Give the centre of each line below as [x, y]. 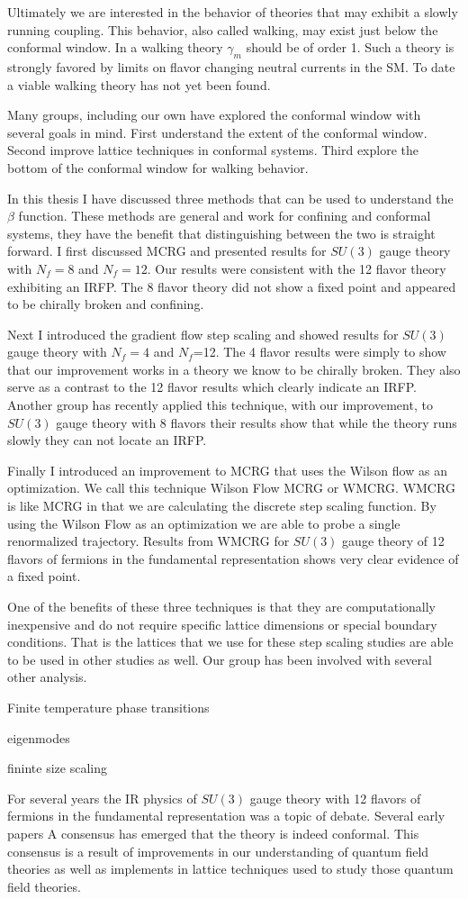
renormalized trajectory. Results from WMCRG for [148, 541]
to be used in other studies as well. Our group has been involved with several [220, 659]
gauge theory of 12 [393, 541]
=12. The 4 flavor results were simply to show [319, 352]
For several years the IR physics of [102, 798]
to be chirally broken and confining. [106, 304]
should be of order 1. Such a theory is [350, 47]
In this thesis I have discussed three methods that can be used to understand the [230, 198]
